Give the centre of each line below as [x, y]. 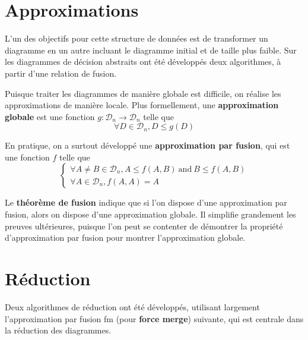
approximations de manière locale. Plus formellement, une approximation [142, 105]
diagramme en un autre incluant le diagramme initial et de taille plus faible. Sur [151, 50]
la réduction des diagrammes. [58, 330]
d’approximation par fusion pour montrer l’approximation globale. [125, 237]
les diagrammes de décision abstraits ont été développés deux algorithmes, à [143, 62]
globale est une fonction [50, 116]
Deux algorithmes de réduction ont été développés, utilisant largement [132, 306]
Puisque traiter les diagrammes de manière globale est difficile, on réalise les [143, 93]
